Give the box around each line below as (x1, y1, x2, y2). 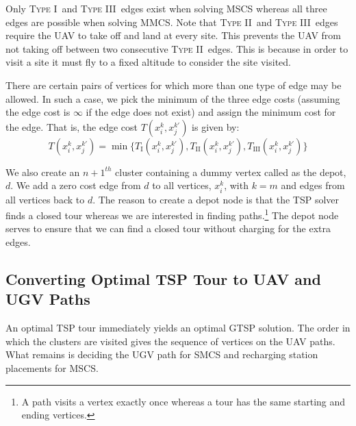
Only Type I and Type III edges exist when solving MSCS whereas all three (5, 1, 327, 15)
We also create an (5, 164, 80, 179)
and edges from (281, 178, 345, 192)
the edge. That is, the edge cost (5, 119, 138, 134)
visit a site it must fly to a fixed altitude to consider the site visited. (5, 55, 291, 69)
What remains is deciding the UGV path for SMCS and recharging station (5, 347, 318, 362)
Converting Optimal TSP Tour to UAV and (5, 268, 321, 289)
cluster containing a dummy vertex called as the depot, (115, 164, 346, 179)
